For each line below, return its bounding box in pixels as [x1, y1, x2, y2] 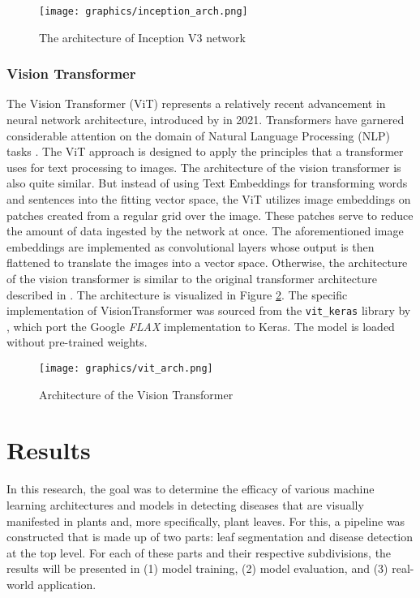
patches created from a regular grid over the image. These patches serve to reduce [6, 206, 414, 223]
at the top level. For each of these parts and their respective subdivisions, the [6, 544, 392, 561]
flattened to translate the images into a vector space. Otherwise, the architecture [6, 254, 408, 271]
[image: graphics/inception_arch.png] [39, 6, 248, 17]
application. [37, 575, 96, 592]
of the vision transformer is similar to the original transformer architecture [6, 270, 377, 286]
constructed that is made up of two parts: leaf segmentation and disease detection [6, 528, 414, 545]
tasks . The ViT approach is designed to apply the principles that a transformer [6, 143, 404, 160]
